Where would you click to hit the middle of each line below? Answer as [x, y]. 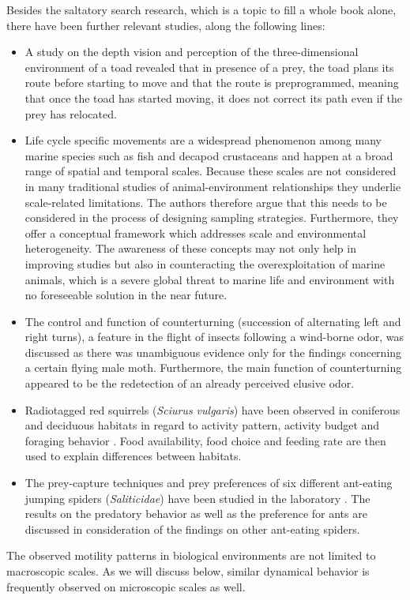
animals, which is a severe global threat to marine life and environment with [210, 279]
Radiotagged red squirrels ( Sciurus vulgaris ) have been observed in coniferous [213, 409]
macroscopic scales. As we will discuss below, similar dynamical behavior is [188, 571]
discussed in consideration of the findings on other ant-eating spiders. [192, 529]
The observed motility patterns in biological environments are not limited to [191, 555]
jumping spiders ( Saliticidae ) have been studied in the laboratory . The [197, 498]
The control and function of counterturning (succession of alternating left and [213, 321]
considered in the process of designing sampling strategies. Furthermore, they [212, 217]
